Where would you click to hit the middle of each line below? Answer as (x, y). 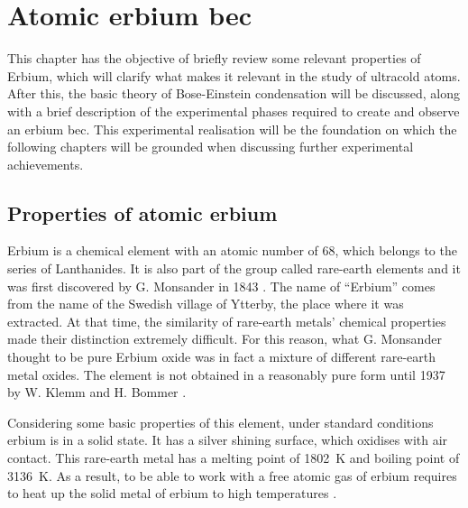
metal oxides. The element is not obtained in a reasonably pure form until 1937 (226, 374)
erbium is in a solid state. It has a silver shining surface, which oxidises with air (228, 440)
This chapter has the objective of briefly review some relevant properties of (214, 58)
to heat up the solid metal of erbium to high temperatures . (172, 493)
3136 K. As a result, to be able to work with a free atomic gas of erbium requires (232, 475)
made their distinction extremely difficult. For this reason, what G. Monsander (225, 339)
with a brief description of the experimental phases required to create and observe (234, 111)
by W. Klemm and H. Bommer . (97, 392)
